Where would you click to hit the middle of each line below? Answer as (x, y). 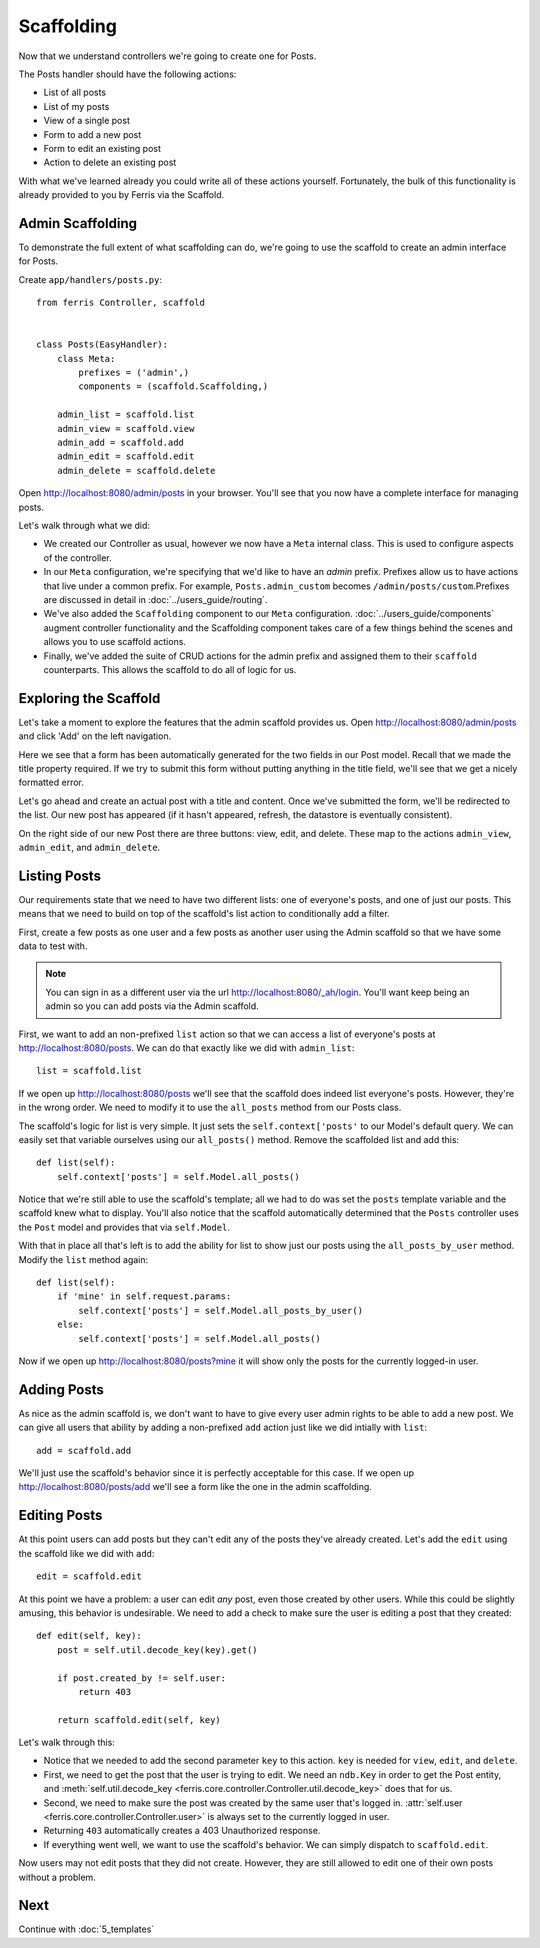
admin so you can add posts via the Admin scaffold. (152, 1006)
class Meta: (86, 358)
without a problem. (57, 1877)
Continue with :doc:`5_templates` (86, 1929)
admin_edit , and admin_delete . (89, 847)
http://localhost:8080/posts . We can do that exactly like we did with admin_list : (186, 1047)
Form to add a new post (92, 134)
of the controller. (77, 557)
